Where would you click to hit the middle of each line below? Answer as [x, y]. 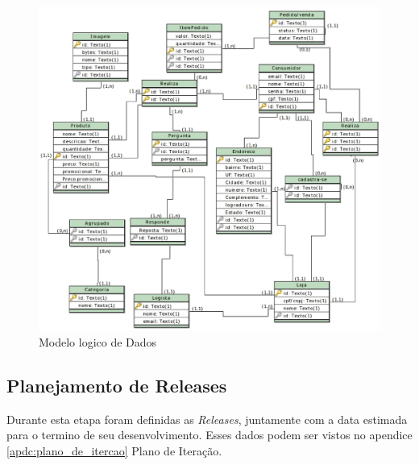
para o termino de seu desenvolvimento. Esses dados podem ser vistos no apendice [209, 435]
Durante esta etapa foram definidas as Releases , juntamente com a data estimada [207, 419]
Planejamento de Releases [117, 386]
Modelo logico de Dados [98, 342]
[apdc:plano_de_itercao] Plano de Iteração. [114, 451]
